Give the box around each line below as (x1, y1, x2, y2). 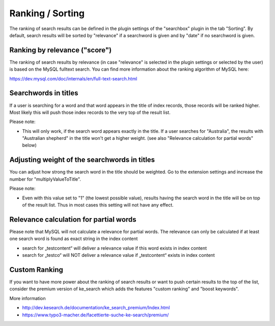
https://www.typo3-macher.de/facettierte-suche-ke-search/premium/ (22, 312, 169, 318)
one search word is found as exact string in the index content (9, 235, 138, 242)
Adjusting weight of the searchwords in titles (9, 156, 155, 164)
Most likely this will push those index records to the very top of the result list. (9, 109, 171, 115)
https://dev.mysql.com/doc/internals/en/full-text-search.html (9, 75, 137, 81)
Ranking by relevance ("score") (9, 46, 112, 54)
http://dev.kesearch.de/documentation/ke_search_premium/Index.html (22, 305, 170, 311)
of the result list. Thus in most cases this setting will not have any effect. (22, 201, 174, 208)
